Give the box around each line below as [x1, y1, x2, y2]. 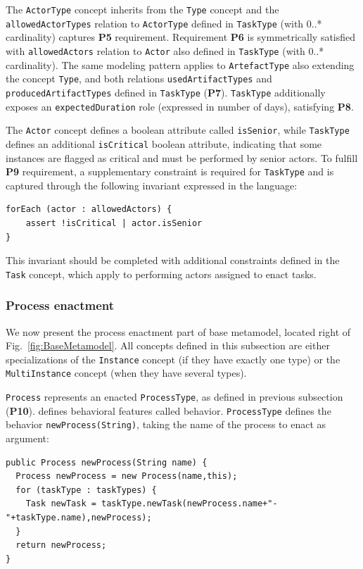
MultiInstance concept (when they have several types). [6, 365, 247, 380]
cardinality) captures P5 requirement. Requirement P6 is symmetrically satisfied [6, 30, 356, 44]
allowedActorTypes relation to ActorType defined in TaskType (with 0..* [6, 15, 322, 30]
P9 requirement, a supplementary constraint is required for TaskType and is [6, 164, 334, 179]
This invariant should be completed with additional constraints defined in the [6, 253, 340, 268]
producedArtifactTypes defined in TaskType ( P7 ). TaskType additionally [6, 85, 326, 99]
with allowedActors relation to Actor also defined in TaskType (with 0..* [6, 43, 324, 58]
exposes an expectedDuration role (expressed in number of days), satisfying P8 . [6, 99, 354, 113]
